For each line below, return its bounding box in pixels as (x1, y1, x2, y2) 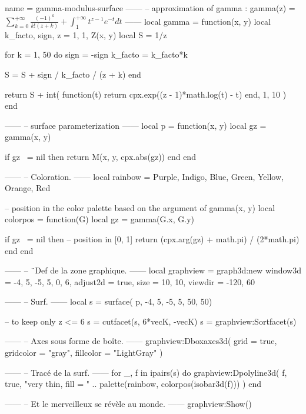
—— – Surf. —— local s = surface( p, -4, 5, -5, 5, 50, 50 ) (5, 295, 212, 308)
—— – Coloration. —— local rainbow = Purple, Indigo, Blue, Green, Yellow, (5, 170, 284, 182)
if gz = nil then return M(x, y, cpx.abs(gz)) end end (5, 150, 196, 162)
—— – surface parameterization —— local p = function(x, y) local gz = (5, 119, 267, 131)
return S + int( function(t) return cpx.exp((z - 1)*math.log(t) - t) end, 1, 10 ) (5, 88, 287, 100)
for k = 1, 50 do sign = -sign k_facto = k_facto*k (5, 48, 188, 61)
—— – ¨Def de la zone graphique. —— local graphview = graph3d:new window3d (5, 264, 301, 276)
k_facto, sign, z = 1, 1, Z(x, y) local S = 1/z (5, 28, 167, 41)
